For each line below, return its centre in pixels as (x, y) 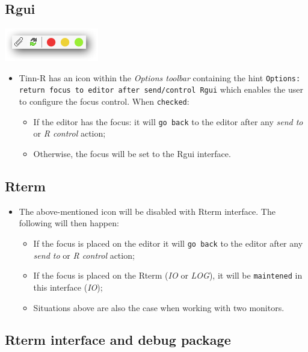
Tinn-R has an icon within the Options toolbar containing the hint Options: (160, 77)
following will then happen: (69, 223)
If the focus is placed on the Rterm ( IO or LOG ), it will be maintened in (168, 275)
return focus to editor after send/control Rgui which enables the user (161, 89)
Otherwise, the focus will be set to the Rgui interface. (132, 154)
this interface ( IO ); (68, 287)
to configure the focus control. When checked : (104, 101)
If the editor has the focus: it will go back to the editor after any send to (168, 121)
